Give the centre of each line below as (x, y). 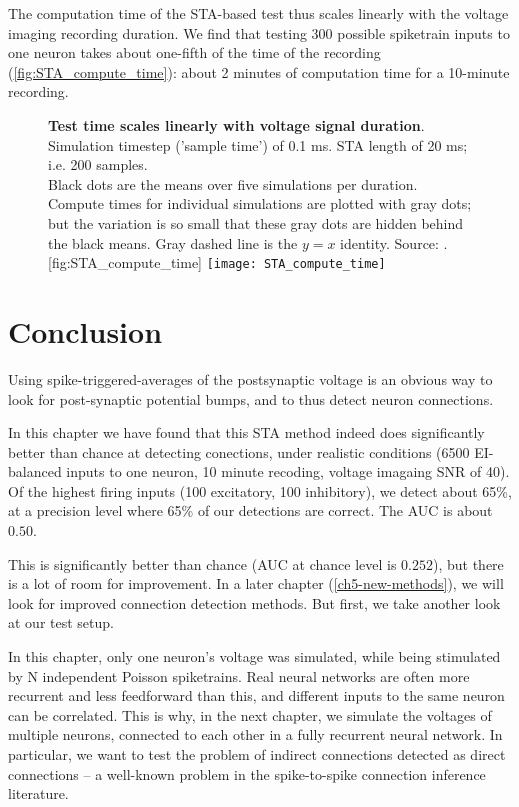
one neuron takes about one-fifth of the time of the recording (194, 52)
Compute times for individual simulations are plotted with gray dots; (260, 203)
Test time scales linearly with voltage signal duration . (236, 124)
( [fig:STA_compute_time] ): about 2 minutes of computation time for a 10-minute (259, 71)
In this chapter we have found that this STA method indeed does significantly (246, 432)
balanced (35, 471)
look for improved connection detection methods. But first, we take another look (254, 602)
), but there (468, 563)
